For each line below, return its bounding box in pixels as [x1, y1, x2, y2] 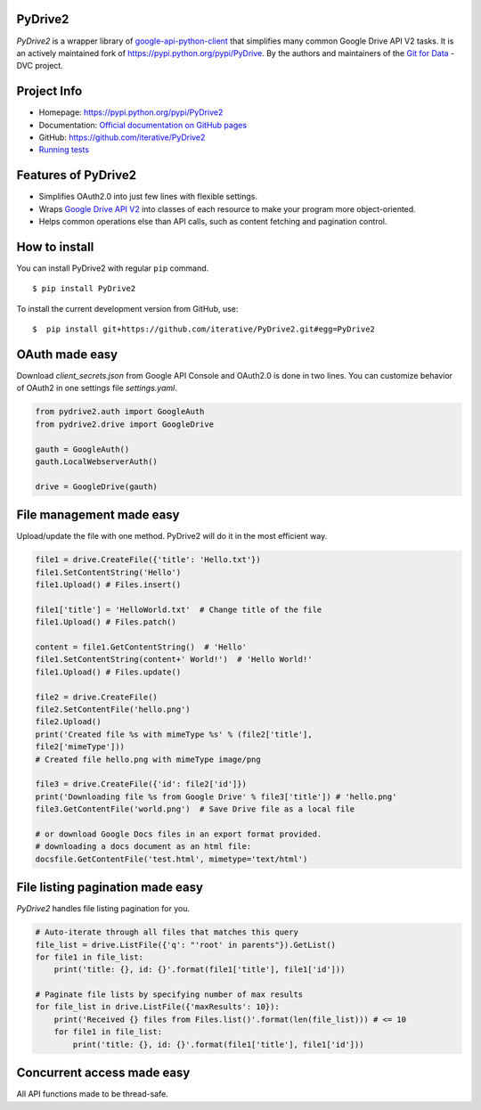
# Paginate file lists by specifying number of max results [35, 990, 304, 1000]
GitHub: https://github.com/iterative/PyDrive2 [38, 132, 206, 143]
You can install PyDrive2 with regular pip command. [16, 263, 209, 273]
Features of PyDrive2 [16, 167, 137, 183]
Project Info [16, 84, 83, 99]
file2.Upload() [35, 717, 102, 727]
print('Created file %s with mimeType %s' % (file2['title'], [35, 729, 313, 739]
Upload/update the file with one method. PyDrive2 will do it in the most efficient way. [16, 531, 328, 542]
